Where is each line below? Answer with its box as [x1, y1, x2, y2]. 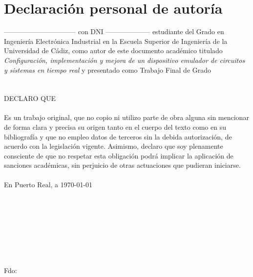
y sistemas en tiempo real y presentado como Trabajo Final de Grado [4, 64, 211, 75]
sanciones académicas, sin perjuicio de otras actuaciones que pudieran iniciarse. [4, 160, 241, 170]
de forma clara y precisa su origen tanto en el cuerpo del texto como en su [4, 122, 226, 132]
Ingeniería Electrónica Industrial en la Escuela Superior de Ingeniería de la [4, 36, 228, 46]
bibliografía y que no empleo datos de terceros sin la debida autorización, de [4, 131, 232, 141]
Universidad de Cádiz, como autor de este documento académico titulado [4, 45, 223, 56]
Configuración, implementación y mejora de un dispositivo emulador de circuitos [4, 55, 245, 65]
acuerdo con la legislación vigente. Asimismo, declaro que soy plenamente [4, 141, 223, 151]
